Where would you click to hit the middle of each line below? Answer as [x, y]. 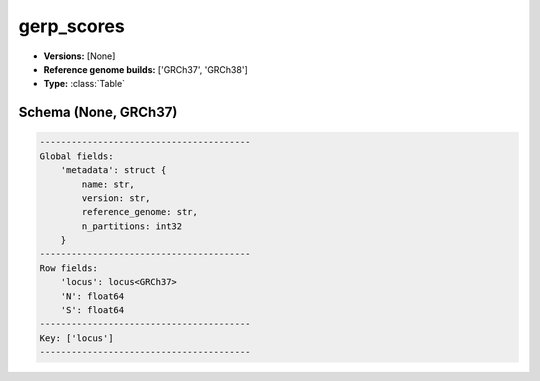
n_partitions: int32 [132, 226]
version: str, [116, 198]
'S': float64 [92, 310]
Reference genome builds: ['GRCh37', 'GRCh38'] [146, 69]
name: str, [108, 184]
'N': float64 [92, 296]
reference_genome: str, [140, 212]
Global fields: [76, 156]
